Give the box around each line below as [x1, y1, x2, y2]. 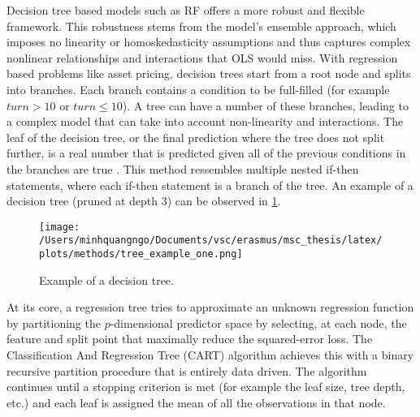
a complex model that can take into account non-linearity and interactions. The [6, 113, 404, 130]
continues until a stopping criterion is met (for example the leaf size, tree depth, [6, 378, 405, 395]
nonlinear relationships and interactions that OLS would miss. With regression [6, 49, 398, 66]
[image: [39, 221, 80, 233]
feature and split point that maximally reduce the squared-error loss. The [6, 330, 373, 347]
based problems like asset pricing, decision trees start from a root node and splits [6, 65, 411, 82]
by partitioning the [6, 314, 101, 331]
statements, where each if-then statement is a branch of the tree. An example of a [6, 176, 414, 193]
